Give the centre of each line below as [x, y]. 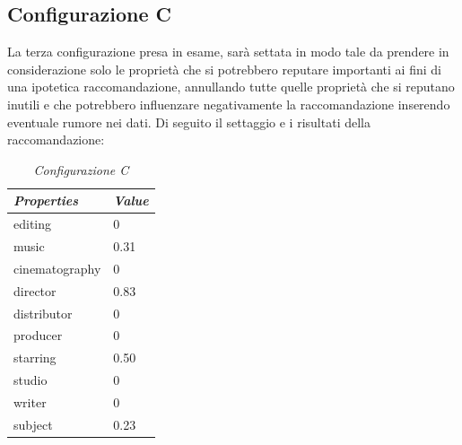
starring [35, 358]
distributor [43, 313]
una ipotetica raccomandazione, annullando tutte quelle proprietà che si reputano [231, 87]
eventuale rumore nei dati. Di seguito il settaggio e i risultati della [189, 122]
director [35, 290]
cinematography [57, 268]
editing [33, 224]
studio [31, 380]
